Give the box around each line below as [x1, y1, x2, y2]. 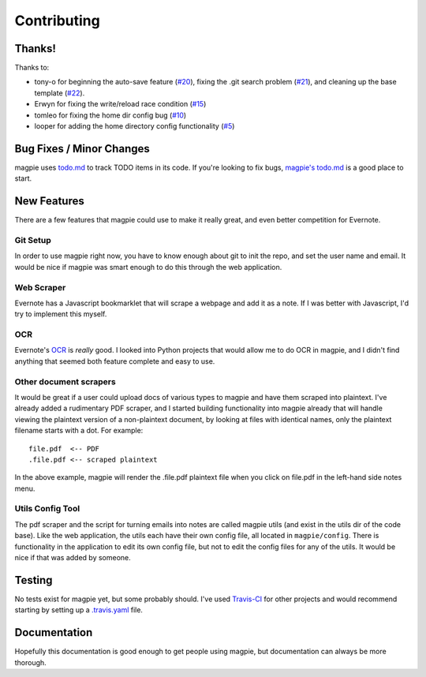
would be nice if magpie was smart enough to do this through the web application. [14, 262, 282, 271]
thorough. [14, 657, 47, 667]
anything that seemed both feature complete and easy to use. [14, 356, 215, 366]
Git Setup [14, 234, 51, 245]
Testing [14, 573, 53, 587]
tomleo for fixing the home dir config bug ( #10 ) [34, 110, 187, 120]
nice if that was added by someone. [14, 553, 132, 562]
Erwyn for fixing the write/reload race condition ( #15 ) [34, 99, 207, 109]
